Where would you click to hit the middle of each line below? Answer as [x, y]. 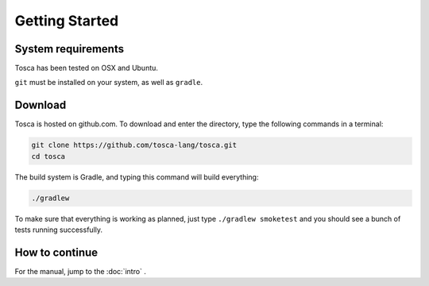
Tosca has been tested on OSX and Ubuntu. [87, 68]
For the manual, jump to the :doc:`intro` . [81, 271]
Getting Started [67, 21]
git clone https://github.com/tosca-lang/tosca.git [134, 145]
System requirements [70, 49]
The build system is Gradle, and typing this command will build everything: [137, 177]
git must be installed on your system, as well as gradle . [109, 83]
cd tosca [48, 156]
